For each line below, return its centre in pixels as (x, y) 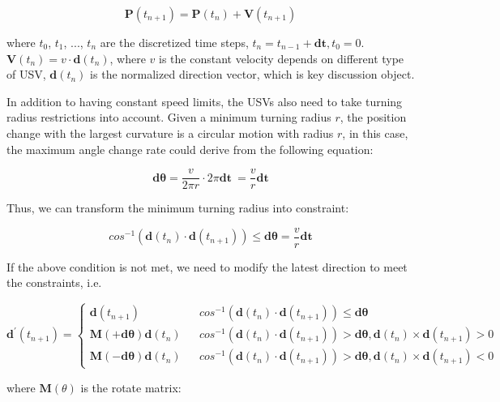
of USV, (26, 74)
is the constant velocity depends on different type (282, 58)
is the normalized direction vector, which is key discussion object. (252, 74)
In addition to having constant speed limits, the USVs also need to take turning (205, 101)
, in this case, (375, 133)
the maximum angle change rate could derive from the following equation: (190, 149)
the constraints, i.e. (54, 282)
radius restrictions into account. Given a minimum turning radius (169, 117)
